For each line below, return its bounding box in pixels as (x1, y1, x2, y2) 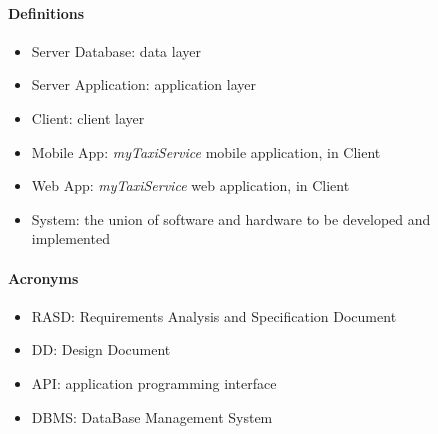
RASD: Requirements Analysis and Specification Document (31, 305, 397, 326)
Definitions (8, 2, 85, 23)
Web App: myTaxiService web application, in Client (31, 175, 350, 196)
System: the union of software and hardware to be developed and (31, 208, 431, 229)
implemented (31, 228, 110, 249)
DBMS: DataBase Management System (31, 406, 273, 427)
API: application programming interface (31, 372, 277, 393)
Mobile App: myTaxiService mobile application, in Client (31, 141, 381, 162)
